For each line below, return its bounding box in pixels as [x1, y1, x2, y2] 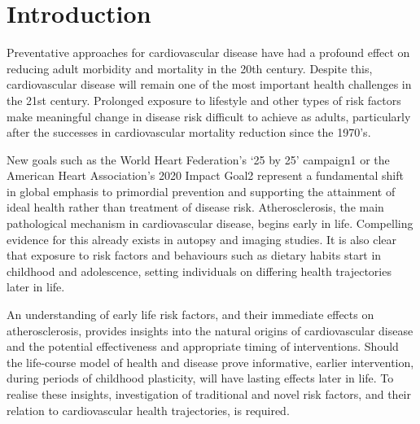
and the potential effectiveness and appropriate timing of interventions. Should [7, 338, 399, 355]
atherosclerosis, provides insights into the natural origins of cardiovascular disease [7, 321, 413, 339]
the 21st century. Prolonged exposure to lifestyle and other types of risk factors [7, 91, 401, 108]
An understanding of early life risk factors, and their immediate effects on [7, 306, 374, 323]
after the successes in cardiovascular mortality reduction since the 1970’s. [7, 124, 371, 141]
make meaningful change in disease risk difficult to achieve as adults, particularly [7, 107, 411, 125]
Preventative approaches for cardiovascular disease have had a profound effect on [7, 44, 410, 61]
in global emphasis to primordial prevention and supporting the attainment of [7, 182, 396, 199]
